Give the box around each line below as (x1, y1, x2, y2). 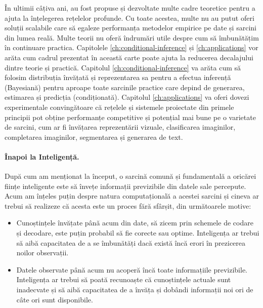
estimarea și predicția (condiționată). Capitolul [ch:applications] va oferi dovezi (5, 92, 249, 102)
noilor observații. (16, 247, 69, 258)
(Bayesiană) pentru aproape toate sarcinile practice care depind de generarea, (5, 82, 245, 92)
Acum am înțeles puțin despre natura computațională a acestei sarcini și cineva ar (5, 190, 259, 201)
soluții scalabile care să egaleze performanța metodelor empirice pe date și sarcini (5, 22, 256, 33)
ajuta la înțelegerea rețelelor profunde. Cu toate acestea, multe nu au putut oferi (5, 12, 254, 23)
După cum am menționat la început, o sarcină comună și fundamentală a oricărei (5, 171, 256, 181)
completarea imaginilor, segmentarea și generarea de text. (5, 131, 183, 142)
